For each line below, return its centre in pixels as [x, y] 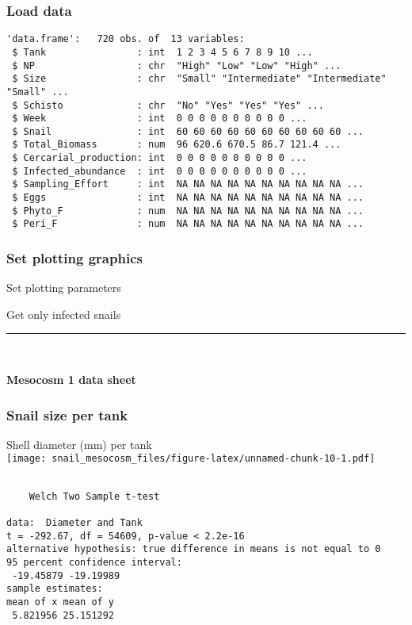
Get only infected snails [64, 314]
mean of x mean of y [61, 602]
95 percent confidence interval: [94, 563]
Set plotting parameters [64, 288]
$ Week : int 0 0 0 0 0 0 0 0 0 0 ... [160, 119]
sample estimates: [55, 589]
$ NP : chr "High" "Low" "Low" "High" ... [177, 65]
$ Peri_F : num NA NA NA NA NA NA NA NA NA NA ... [188, 224]
